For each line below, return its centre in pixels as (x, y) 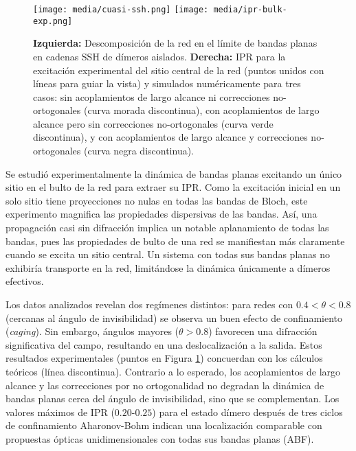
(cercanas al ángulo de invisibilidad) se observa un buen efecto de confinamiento (174, 317)
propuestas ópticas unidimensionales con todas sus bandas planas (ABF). (160, 438)
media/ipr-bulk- (250, 10)
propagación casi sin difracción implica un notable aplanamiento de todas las (167, 228)
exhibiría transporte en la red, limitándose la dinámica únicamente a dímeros (168, 267)
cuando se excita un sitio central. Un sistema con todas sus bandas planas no (168, 254)
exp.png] (53, 21)
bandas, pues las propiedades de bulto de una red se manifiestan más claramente (175, 241)
